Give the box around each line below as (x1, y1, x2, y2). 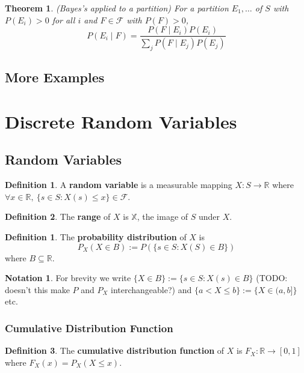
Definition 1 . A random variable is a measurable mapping (5, 178, 232, 191)
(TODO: (256, 271, 288, 284)
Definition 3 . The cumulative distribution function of (5, 344, 225, 357)
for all (52, 13, 75, 26)
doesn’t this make (5, 283, 70, 296)
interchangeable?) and (111, 283, 192, 296)
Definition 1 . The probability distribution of (5, 231, 187, 243)
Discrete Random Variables (5, 109, 237, 133)
